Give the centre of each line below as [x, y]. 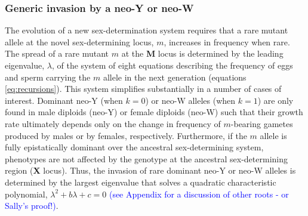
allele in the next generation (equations [175, 77]
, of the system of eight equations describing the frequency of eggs [172, 65]
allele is [273, 135]
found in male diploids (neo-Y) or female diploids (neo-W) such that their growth [154, 112]
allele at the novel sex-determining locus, [79, 41]
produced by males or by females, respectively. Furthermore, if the [126, 135]
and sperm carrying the [48, 77]
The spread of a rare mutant [57, 53]
